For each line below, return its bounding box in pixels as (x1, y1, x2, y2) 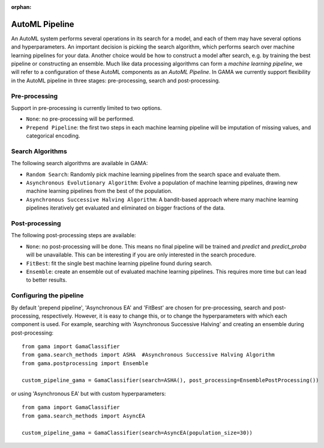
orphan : (11, 4, 32, 10)
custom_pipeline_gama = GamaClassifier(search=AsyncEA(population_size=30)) (22, 429, 253, 436)
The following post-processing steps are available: (11, 232, 136, 239)
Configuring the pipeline (11, 291, 84, 300)
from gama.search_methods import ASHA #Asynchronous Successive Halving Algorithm (22, 351, 275, 359)
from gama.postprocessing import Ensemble (22, 360, 149, 366)
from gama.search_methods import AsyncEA (22, 412, 145, 419)
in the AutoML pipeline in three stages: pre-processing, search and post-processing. (11, 77, 220, 84)
